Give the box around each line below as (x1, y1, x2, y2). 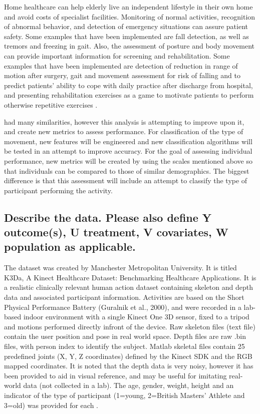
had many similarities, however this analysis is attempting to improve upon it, (4, 116, 244, 127)
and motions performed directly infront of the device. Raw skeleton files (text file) (4, 321, 255, 331)
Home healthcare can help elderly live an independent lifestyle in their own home (4, 2, 253, 12)
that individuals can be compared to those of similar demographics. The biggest (4, 165, 249, 176)
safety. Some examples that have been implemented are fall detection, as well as (4, 31, 249, 41)
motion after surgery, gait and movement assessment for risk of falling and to (4, 70, 240, 81)
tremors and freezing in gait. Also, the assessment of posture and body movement (4, 41, 254, 51)
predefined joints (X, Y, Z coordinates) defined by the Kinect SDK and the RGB (4, 350, 252, 361)
